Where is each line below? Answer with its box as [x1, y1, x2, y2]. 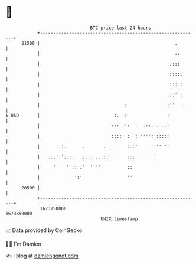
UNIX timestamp [100, 215, 138, 222]
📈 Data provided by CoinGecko [5, 227, 83, 234]
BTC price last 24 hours [90, 25, 151, 31]
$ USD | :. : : [5, 112, 169, 119]
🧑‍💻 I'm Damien [5, 240, 42, 247]
